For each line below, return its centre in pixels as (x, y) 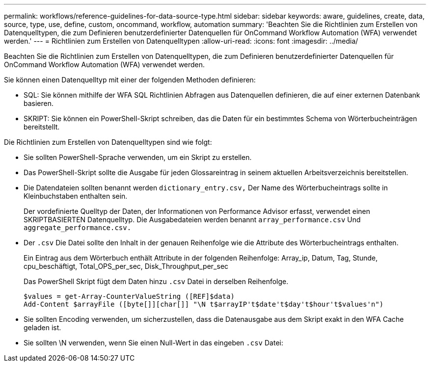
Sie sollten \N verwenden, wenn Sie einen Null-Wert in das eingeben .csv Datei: (153, 343)
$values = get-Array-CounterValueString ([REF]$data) (129, 296)
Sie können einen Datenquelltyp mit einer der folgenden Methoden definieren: (130, 80)
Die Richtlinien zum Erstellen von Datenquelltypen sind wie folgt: (108, 142)
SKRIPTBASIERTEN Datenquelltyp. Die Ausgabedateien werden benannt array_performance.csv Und (192, 220)
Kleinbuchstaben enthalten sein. (76, 196)
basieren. (39, 103)
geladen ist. (42, 327)
